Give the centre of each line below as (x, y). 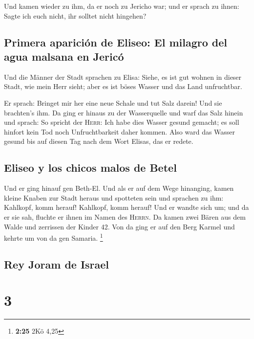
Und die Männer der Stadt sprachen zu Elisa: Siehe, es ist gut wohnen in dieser (123, 77)
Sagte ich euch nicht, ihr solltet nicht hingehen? (75, 15)
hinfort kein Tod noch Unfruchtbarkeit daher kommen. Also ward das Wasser (120, 131)
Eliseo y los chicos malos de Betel (90, 168)
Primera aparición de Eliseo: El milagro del (116, 42)
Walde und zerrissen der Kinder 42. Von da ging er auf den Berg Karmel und (119, 226)
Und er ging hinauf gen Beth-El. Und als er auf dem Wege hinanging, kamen (119, 188)
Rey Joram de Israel (57, 264)
